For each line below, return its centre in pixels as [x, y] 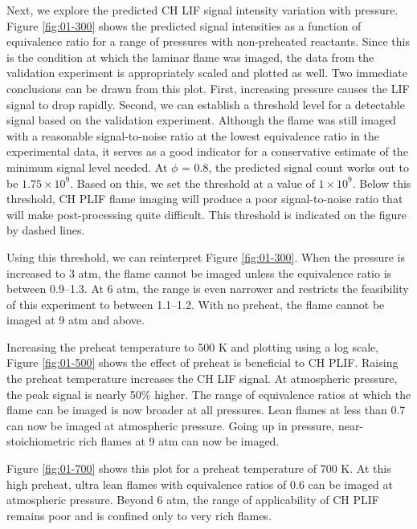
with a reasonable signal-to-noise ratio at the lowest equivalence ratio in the [193, 135]
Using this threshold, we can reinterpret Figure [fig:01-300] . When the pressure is [206, 256]
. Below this [382, 183]
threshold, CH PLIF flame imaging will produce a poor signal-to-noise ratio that [205, 199]
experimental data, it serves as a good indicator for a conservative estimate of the [207, 151]
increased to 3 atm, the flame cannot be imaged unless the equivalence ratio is [199, 273]
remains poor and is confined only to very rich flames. [139, 515]
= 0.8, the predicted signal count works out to [295, 167]
